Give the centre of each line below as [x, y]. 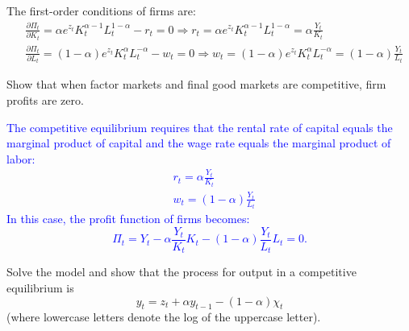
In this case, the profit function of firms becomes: [128, 219]
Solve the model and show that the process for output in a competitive [182, 272]
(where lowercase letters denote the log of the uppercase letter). [164, 317]
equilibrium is [40, 288]
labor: [21, 158]
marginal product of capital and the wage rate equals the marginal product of [199, 143]
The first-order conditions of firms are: [101, 10]
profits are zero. [45, 100]
